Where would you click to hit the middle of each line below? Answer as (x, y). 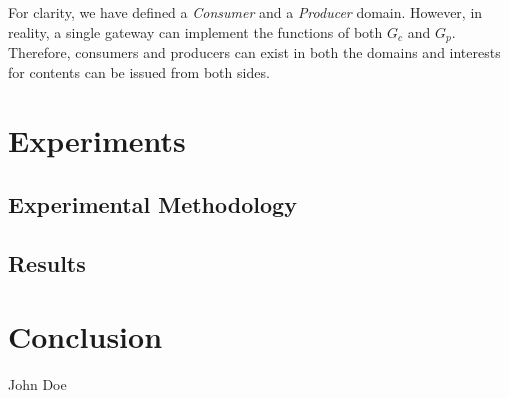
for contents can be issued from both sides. (139, 71)
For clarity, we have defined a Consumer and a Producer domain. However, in (245, 12)
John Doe (37, 384)
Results (47, 262)
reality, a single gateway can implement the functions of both (195, 31)
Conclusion (85, 336)
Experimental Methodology (152, 204)
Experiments (97, 140)
